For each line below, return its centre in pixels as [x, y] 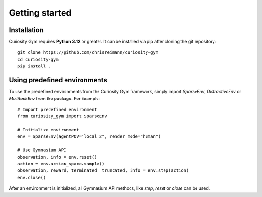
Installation [26, 30]
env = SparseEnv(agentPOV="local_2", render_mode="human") [89, 137]
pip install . [34, 66]
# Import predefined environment [57, 109]
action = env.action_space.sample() [61, 164]
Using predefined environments [58, 80]
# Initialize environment [49, 130]
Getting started [40, 13]
